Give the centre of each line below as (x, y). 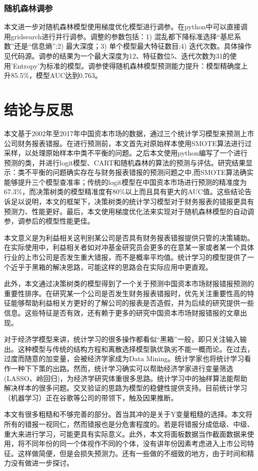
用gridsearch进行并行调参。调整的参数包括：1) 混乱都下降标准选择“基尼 (119, 36)
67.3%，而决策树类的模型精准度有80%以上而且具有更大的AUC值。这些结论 (124, 192)
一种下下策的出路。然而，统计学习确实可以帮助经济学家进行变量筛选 (122, 368)
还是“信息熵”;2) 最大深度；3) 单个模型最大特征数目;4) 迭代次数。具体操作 (133, 46)
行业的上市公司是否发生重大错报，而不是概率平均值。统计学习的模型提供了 (126, 257)
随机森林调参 (29, 8)
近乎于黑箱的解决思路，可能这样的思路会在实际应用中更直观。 (111, 267)
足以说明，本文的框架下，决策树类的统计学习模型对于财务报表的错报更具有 (132, 201)
